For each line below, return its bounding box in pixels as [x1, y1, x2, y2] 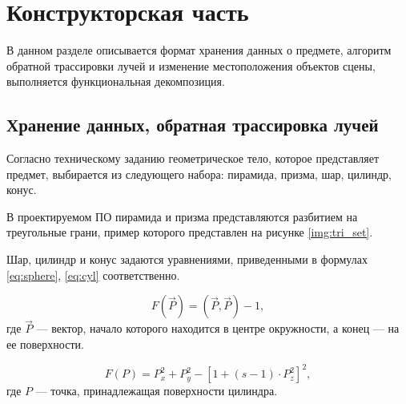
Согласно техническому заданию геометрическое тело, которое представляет [6, 150, 380, 167]
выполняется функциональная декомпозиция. [6, 73, 225, 90]
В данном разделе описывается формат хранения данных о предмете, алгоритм [6, 42, 392, 59]
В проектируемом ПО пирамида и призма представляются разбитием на [6, 208, 358, 224]
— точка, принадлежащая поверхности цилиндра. [35, 382, 278, 399]
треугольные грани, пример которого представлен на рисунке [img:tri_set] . [6, 224, 373, 240]
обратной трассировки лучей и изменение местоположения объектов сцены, [6, 57, 376, 74]
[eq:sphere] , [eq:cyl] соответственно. [6, 266, 180, 283]
